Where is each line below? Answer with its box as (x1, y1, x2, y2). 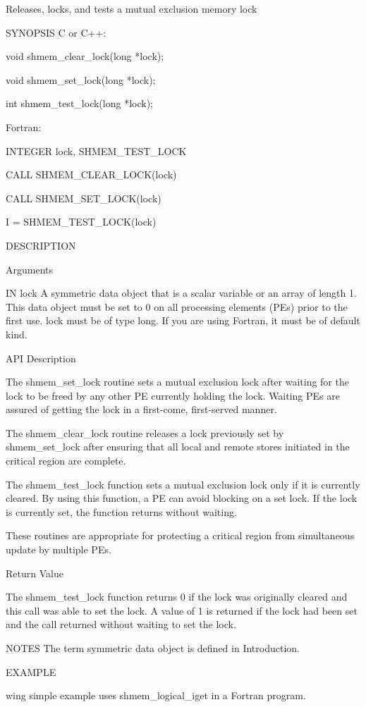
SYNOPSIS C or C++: (6, 25, 106, 39)
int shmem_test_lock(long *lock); (6, 96, 153, 111)
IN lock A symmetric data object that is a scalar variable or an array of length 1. (6, 285, 357, 300)
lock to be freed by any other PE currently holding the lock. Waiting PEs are (6, 388, 340, 402)
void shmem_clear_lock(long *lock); (6, 49, 164, 63)
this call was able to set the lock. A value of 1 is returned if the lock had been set (6, 603, 358, 617)
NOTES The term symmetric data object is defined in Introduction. (6, 641, 300, 655)
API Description (6, 350, 76, 365)
